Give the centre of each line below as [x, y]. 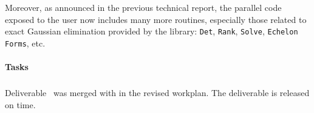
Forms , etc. [25, 43]
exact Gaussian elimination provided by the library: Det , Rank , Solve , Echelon [152, 31]
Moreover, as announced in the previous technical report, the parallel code [143, 7]
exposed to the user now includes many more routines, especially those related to [156, 19]
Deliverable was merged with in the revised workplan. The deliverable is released [157, 93]
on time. [20, 104]
